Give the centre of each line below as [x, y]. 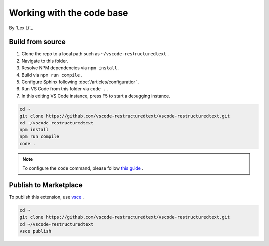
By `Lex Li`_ [21, 28]
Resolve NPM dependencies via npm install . [70, 68]
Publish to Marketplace [46, 185]
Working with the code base [68, 13]
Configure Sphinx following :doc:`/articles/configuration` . [81, 82]
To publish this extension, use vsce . [47, 197]
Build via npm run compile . [52, 75]
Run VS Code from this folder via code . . [65, 89]
